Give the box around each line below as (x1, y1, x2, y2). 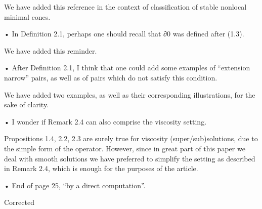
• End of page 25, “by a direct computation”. (4, 180, 146, 190)
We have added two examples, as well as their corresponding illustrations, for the (4, 89, 255, 100)
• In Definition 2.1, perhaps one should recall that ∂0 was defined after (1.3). (4, 28, 244, 39)
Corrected (4, 197, 34, 207)
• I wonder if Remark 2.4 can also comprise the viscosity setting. (4, 116, 207, 127)
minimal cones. (4, 11, 51, 22)
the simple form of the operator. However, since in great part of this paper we (4, 143, 245, 153)
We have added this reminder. (4, 45, 97, 56)
